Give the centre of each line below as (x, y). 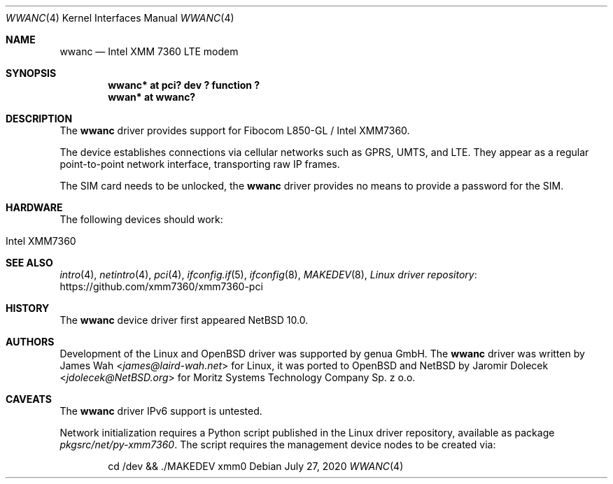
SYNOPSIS (31, 73)
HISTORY (28, 308)
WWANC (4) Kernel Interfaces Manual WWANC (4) (120, 18)
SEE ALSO (29, 263)
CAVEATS (29, 399)
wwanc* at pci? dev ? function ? (184, 85)
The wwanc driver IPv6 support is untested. (161, 411)
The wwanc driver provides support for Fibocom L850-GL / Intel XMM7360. (235, 130)
